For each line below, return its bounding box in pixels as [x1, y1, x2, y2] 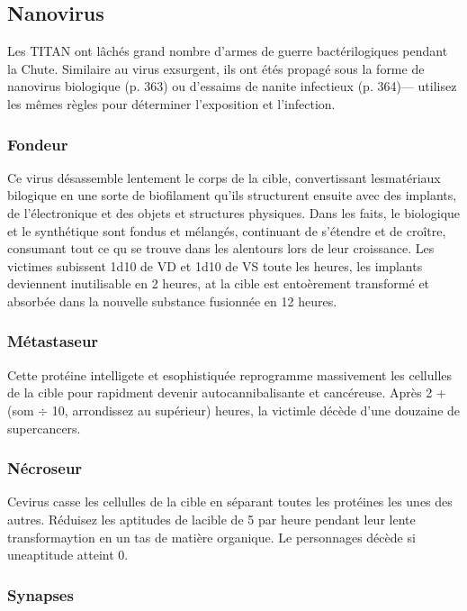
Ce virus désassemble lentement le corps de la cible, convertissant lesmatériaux [7, 168, 441, 187]
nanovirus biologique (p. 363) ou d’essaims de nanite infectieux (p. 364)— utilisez [7, 77, 457, 96]
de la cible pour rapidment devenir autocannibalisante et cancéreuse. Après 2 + [7, 383, 446, 402]
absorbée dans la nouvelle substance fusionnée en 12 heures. [7, 291, 337, 310]
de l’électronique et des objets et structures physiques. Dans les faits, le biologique [7, 203, 461, 222]
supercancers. [7, 418, 81, 437]
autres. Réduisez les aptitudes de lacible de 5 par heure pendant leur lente [7, 509, 416, 528]
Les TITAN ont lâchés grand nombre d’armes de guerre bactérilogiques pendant [7, 41, 448, 60]
